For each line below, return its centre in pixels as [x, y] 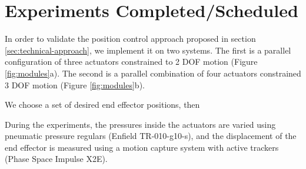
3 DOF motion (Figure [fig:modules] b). [75, 84]
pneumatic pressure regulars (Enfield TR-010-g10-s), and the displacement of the [151, 136]
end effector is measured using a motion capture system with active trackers [142, 147]
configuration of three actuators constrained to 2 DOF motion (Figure [131, 62]
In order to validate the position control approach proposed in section [130, 39]
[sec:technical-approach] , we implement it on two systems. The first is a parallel [148, 50]
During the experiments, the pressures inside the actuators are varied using [140, 124]
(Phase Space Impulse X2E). [56, 159]
